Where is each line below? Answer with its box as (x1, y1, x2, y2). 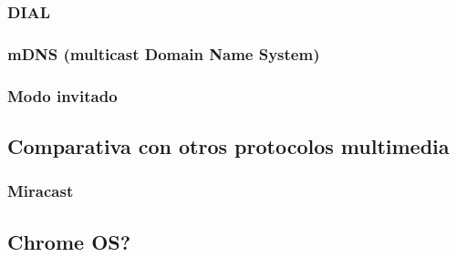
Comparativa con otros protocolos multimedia (7, 131, 450, 159)
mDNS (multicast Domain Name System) (7, 42, 320, 65)
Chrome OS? (7, 227, 131, 255)
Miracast (7, 180, 74, 202)
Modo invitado (7, 84, 118, 107)
